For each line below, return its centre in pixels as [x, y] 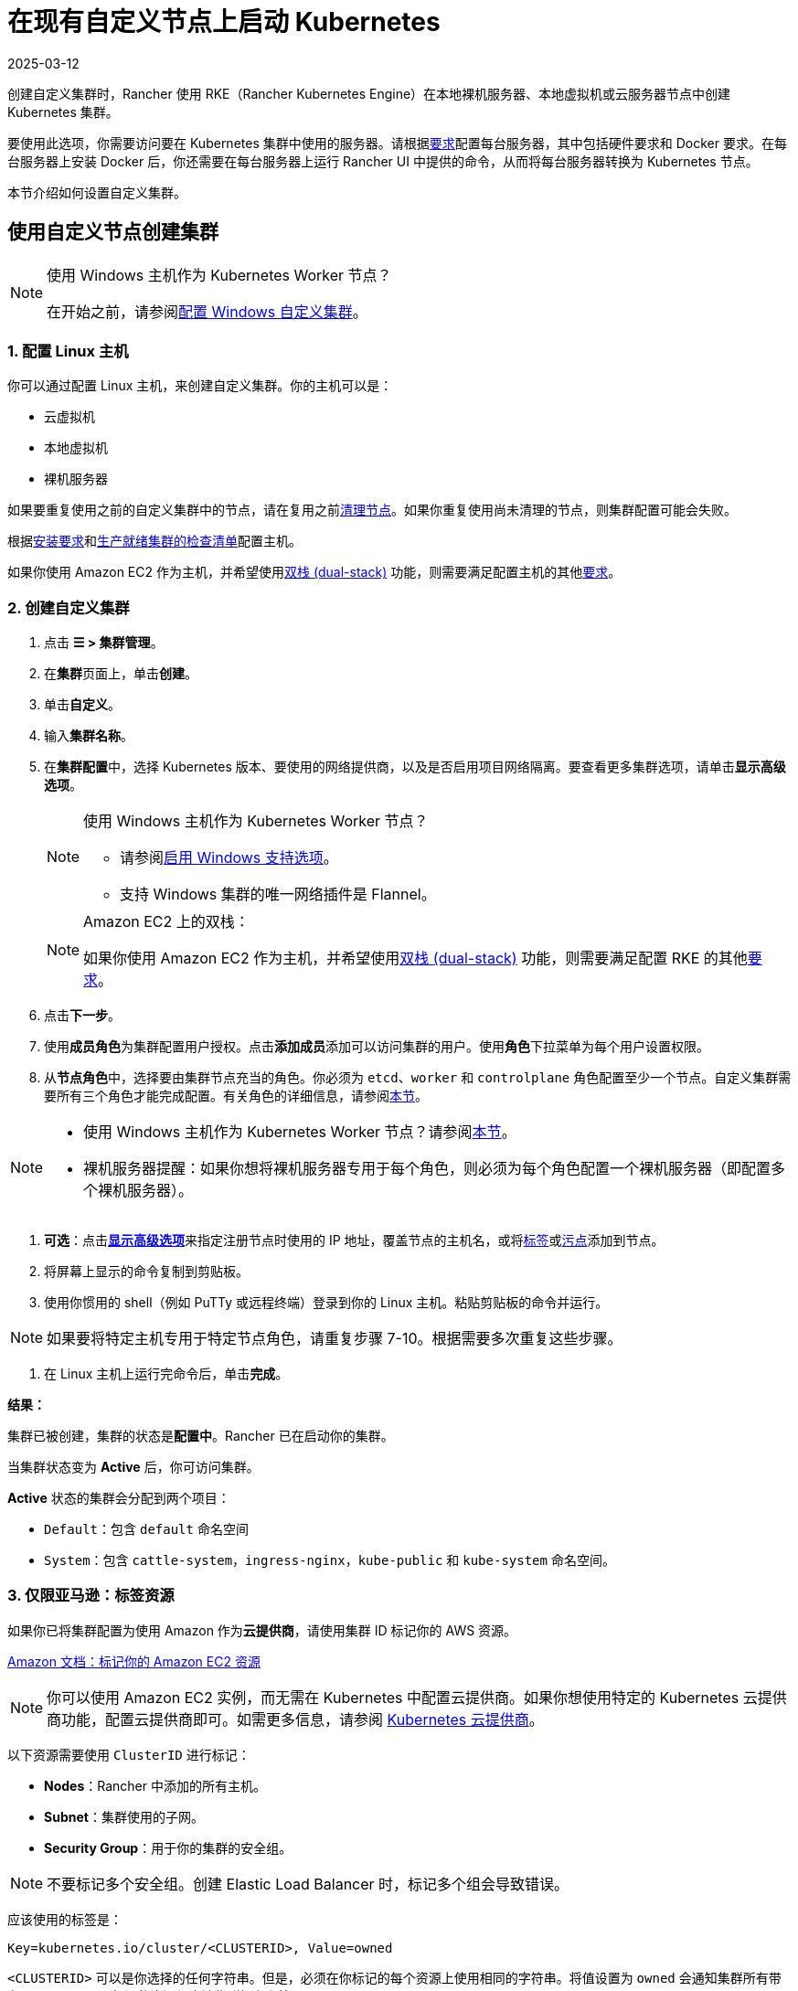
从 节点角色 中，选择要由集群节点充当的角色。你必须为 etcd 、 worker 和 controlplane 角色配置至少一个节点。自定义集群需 [418, 1078]
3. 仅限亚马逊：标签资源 [91, 1596]
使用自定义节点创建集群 [113, 232]
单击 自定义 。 [82, 705]
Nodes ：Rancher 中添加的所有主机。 [155, 1785]
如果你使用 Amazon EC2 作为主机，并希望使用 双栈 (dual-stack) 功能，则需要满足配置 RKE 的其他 [415, 958]
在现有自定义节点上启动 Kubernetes [224, 22]
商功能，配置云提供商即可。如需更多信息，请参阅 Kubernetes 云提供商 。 [295, 1719]
